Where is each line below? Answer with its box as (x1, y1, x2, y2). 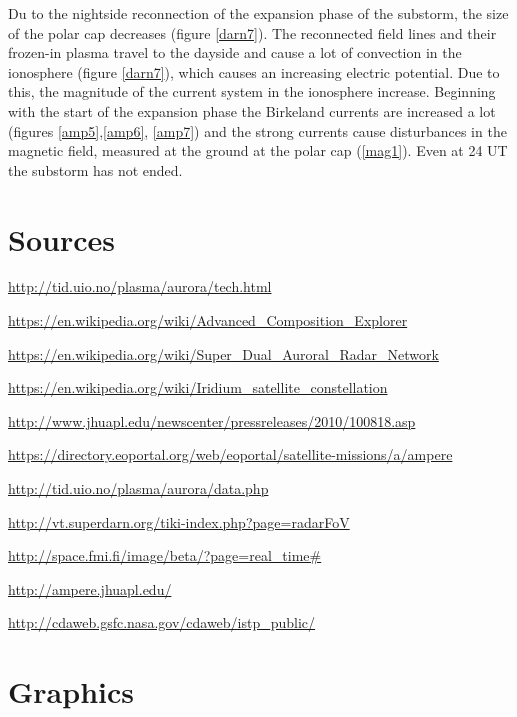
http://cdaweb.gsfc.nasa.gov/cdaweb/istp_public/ (8, 612, 316, 633)
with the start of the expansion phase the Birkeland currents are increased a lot (8, 100, 496, 121)
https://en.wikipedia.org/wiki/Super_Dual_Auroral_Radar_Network (8, 343, 439, 364)
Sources (8, 218, 115, 259)
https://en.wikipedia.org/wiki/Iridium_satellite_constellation (8, 377, 388, 398)
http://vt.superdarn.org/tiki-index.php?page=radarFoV (8, 511, 350, 532)
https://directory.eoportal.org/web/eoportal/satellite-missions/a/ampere (8, 444, 453, 465)
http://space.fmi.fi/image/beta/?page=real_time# (8, 545, 322, 566)
